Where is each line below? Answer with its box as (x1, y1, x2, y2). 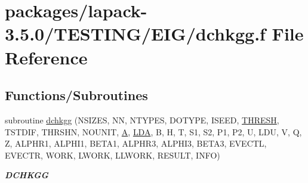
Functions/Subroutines (5, 86, 148, 104)
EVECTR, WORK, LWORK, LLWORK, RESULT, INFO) (5, 148, 220, 161)
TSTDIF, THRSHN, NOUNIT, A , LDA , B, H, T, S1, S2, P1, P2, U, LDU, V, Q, (5, 125, 302, 138)
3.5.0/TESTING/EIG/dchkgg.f (5, 21, 266, 46)
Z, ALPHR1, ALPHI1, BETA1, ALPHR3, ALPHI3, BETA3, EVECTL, (5, 137, 267, 150)
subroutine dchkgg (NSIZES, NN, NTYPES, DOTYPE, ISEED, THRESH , (5, 113, 279, 126)
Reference (5, 45, 88, 69)
